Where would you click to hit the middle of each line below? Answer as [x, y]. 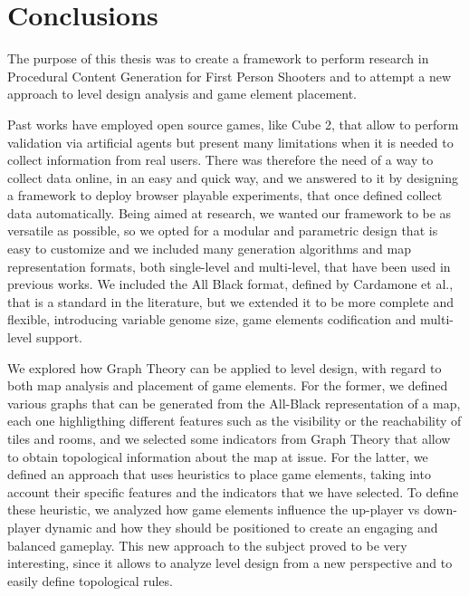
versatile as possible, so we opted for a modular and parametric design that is [223, 231]
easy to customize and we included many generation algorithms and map [209, 249]
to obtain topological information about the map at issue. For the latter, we [218, 456]
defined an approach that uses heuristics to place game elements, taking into [219, 474]
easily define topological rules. [90, 580]
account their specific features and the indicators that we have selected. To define [233, 491]
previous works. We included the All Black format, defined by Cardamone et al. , [230, 284]
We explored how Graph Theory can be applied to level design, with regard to [225, 367]
